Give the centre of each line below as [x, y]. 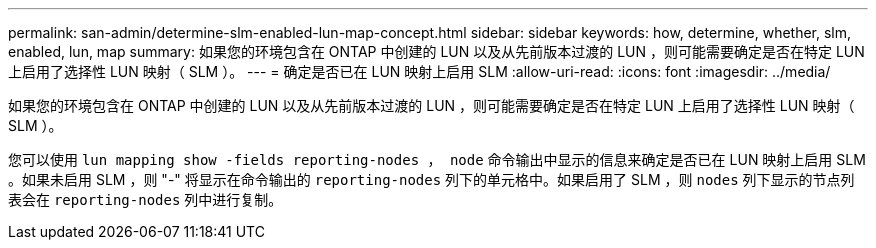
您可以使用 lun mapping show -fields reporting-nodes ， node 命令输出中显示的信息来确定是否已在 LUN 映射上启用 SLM [437, 159]
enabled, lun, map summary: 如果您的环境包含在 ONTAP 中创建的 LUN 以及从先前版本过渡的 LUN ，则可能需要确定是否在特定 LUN [436, 51]
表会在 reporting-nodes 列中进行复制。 [145, 199]
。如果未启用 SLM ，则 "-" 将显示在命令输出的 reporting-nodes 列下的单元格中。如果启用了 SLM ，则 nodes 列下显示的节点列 [431, 179]
